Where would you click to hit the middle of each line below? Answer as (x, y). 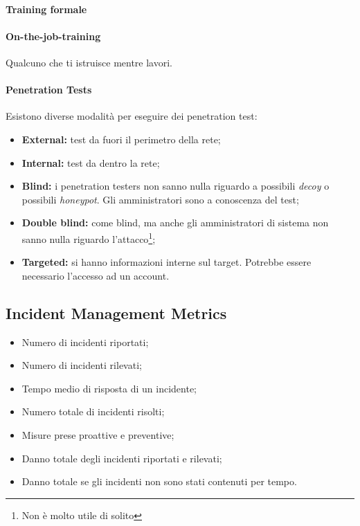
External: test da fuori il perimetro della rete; (121, 139)
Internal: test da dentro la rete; (91, 162)
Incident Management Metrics (116, 312)
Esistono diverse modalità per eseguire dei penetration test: (132, 116)
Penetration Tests (49, 90)
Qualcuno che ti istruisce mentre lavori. (89, 62)
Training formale (46, 9)
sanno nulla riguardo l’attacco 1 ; (89, 237)
